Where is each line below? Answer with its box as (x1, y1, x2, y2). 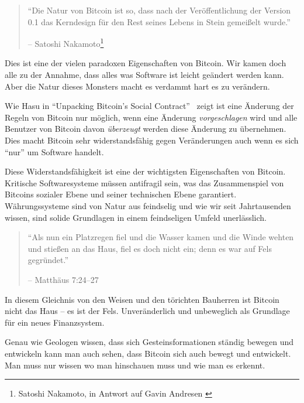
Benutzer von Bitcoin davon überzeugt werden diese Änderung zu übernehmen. (5, 122, 286, 135)
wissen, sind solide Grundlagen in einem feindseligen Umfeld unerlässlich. (5, 211, 267, 223)
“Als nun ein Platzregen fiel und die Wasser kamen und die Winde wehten (27, 231, 294, 243)
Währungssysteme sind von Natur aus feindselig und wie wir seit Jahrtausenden (5, 199, 291, 211)
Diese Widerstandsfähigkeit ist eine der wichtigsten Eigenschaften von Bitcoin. (5, 165, 286, 177)
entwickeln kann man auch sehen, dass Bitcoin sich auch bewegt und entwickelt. (5, 347, 291, 359)
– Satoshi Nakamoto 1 (27, 36, 104, 49)
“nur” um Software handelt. (5, 145, 104, 158)
